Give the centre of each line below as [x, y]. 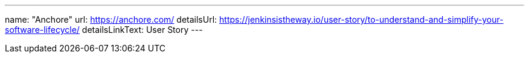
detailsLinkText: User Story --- [142, 30]
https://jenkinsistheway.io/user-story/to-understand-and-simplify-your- [361, 19]
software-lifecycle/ [42, 30]
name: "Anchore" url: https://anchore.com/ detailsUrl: [111, 19]
